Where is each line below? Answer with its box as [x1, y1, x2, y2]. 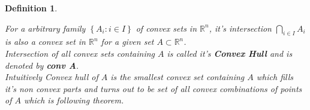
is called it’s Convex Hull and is [167, 47, 293, 59]
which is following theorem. [23, 94, 124, 106]
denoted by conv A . [5, 59, 79, 71]
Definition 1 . [5, 2, 58, 14]
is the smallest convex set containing [110, 71, 245, 83]
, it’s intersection [209, 22, 272, 34]
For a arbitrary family [5, 22, 86, 34]
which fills [256, 71, 294, 83]
